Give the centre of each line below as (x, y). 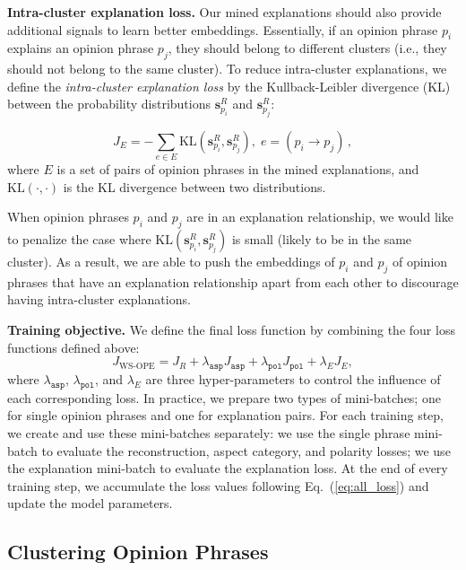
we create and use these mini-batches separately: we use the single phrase (209, 433)
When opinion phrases (68, 217)
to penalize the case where (79, 239)
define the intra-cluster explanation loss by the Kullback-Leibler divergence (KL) (229, 86)
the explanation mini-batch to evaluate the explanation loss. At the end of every (228, 468)
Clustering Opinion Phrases (138, 552)
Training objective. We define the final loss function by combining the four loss (231, 330)
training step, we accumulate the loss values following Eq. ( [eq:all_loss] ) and (218, 485)
